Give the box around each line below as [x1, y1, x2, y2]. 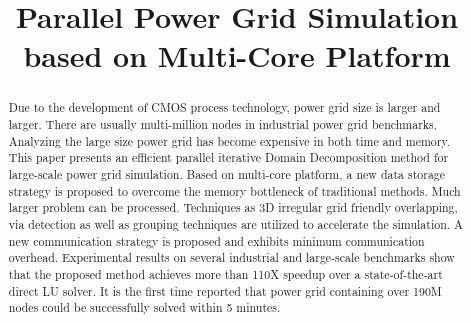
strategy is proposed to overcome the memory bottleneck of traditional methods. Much [8, 182, 461, 199]
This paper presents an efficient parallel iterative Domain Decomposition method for [8, 149, 449, 166]
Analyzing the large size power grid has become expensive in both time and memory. [8, 132, 451, 149]
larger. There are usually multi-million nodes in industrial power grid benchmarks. [8, 116, 438, 133]
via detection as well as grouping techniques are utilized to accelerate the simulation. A [8, 215, 463, 232]
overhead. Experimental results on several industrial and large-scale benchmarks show [8, 249, 455, 266]
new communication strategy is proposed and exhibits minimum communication [8, 232, 425, 249]
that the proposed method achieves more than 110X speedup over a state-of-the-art [8, 265, 443, 282]
